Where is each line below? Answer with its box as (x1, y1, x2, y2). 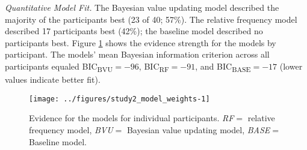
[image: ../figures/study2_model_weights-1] (29, 94, 210, 103)
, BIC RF (138, 59, 169, 74)
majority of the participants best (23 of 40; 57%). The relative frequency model (5, 13, 297, 25)
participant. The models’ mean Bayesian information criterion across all (5, 48, 270, 61)
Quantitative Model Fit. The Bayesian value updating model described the (5, 1, 279, 13)
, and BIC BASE (195, 59, 251, 74)
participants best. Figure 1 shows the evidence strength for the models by (5, 36, 276, 49)
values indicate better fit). (5, 73, 101, 86)
